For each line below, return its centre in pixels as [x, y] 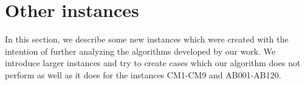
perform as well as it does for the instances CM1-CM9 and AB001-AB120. [143, 74]
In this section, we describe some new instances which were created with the [147, 39]
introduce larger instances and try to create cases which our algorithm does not [153, 63]
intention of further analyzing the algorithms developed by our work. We [140, 51]
